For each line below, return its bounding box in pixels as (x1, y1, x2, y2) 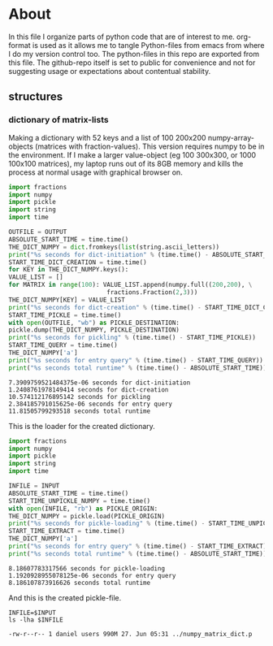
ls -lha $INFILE (8, 615, 63, 624)
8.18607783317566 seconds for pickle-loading (8, 564, 165, 573)
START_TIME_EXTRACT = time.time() (8, 527, 126, 535)
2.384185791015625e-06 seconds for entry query (8, 400, 173, 408)
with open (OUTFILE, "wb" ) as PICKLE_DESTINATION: (8, 319, 180, 327)
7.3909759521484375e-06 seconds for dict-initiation (8, 379, 191, 387)
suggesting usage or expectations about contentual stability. (8, 66, 211, 76)
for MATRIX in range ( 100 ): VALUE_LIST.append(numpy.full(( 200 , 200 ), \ (8, 281, 253, 289)
